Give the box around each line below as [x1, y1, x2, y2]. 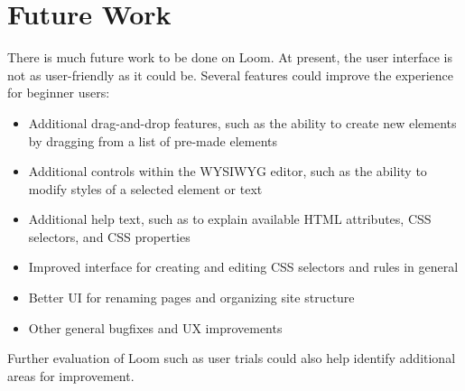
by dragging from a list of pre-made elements [28, 131, 277, 150]
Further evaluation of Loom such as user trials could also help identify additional [7, 349, 456, 368]
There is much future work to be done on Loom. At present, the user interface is [7, 48, 453, 67]
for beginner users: [7, 83, 110, 102]
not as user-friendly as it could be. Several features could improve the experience [7, 65, 454, 84]
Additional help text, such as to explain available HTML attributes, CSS [28, 209, 432, 228]
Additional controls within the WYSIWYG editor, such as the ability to [28, 162, 427, 181]
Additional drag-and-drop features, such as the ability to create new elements [28, 113, 457, 132]
